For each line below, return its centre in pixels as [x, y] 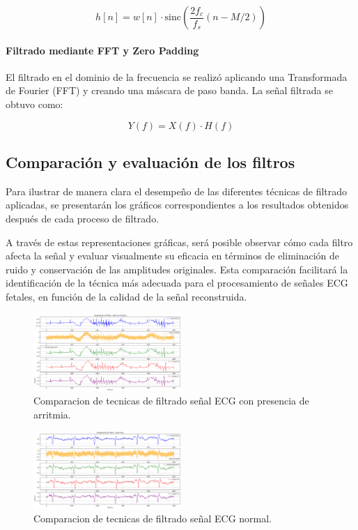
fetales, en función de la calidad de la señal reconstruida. [126, 296]
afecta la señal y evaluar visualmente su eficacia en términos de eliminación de [173, 256]
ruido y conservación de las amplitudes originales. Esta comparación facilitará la [177, 269]
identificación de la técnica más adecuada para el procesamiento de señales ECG [177, 283]
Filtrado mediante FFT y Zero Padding [102, 50]
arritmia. [52, 414]
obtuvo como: [34, 104]
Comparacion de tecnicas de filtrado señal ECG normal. [153, 518]
